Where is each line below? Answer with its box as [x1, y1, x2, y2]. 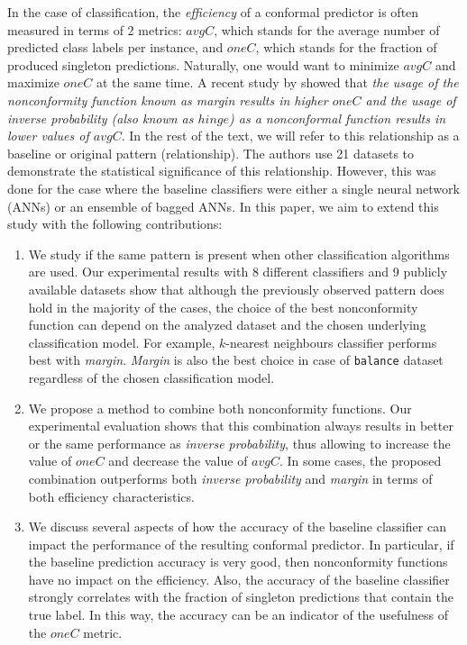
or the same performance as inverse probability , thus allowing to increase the [28, 433, 451, 452]
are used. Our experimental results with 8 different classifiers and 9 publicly [28, 262, 448, 281]
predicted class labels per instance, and [7, 38, 224, 57]
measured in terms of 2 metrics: [7, 20, 182, 39]
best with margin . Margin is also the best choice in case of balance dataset [28, 350, 444, 369]
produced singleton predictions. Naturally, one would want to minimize [7, 55, 399, 74]
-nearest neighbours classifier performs [225, 332, 437, 351]
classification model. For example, [28, 332, 215, 351]
